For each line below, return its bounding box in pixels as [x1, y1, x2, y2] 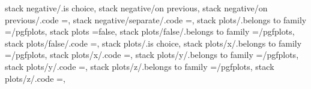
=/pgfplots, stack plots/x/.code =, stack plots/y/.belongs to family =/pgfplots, [5, 48, 299, 61]
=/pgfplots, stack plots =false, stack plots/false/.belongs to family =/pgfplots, [5, 25, 295, 38]
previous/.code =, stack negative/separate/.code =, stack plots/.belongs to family [5, 13, 307, 26]
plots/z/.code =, [5, 72, 65, 84]
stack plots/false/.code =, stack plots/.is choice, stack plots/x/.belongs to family [5, 36, 302, 49]
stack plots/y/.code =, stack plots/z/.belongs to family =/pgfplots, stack [5, 60, 274, 72]
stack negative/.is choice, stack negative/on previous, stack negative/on [5, 2, 268, 14]
